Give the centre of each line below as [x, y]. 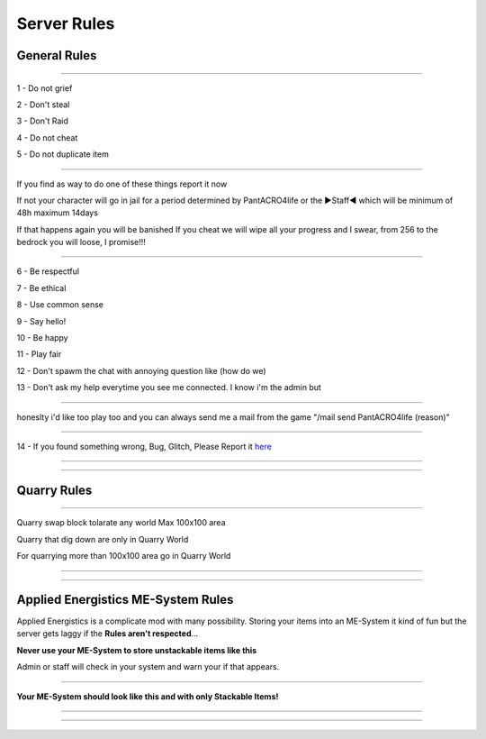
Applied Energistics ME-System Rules [125, 599]
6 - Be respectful [48, 271]
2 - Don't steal [43, 105]
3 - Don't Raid [43, 121]
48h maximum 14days [58, 213]
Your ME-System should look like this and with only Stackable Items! [148, 696]
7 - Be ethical [41, 287]
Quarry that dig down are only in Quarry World [103, 539]
